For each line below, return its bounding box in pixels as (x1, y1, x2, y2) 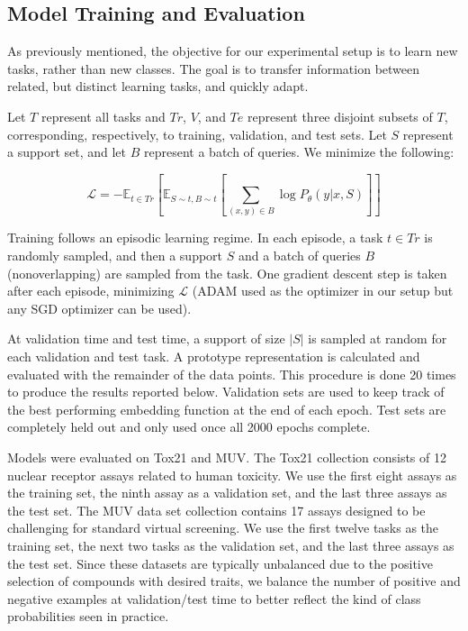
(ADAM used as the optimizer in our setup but (192, 281, 454, 300)
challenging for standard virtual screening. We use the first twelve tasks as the (7, 518, 439, 537)
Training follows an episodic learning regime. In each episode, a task (7, 228, 383, 247)
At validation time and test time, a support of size (7, 329, 285, 348)
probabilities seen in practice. (7, 607, 169, 626)
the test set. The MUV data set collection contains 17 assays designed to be (7, 500, 426, 519)
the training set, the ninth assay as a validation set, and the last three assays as (7, 483, 447, 502)
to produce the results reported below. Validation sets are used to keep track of (7, 382, 445, 401)
